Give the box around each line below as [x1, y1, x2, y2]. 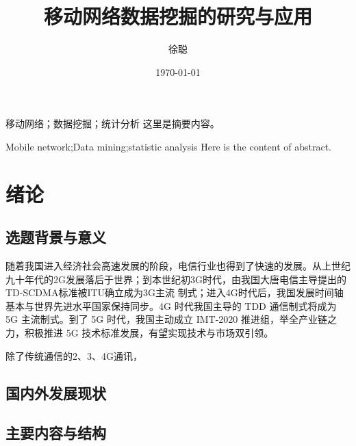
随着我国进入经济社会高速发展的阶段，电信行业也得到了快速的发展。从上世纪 [5, 259, 351, 273]
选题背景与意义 [5, 226, 106, 248]
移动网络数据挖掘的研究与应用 [43, 2, 312, 30]
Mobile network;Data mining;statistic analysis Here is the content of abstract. [5, 139, 331, 153]
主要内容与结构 [5, 422, 106, 443]
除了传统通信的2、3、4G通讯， [5, 348, 142, 363]
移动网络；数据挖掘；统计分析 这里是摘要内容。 [5, 116, 220, 131]
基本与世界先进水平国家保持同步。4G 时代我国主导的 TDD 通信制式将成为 [5, 298, 337, 313]
